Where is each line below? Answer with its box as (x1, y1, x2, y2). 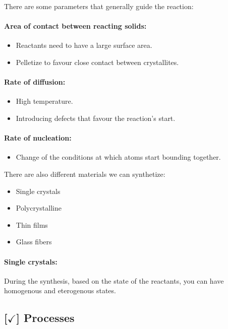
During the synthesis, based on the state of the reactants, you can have (4, 275, 224, 286)
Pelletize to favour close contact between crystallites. (16, 56, 179, 67)
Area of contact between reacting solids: (4, 21, 147, 31)
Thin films (16, 219, 48, 230)
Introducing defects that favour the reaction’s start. (16, 112, 176, 123)
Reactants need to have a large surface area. (16, 40, 152, 50)
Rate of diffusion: (4, 77, 66, 87)
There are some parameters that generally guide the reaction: (4, 1, 194, 11)
